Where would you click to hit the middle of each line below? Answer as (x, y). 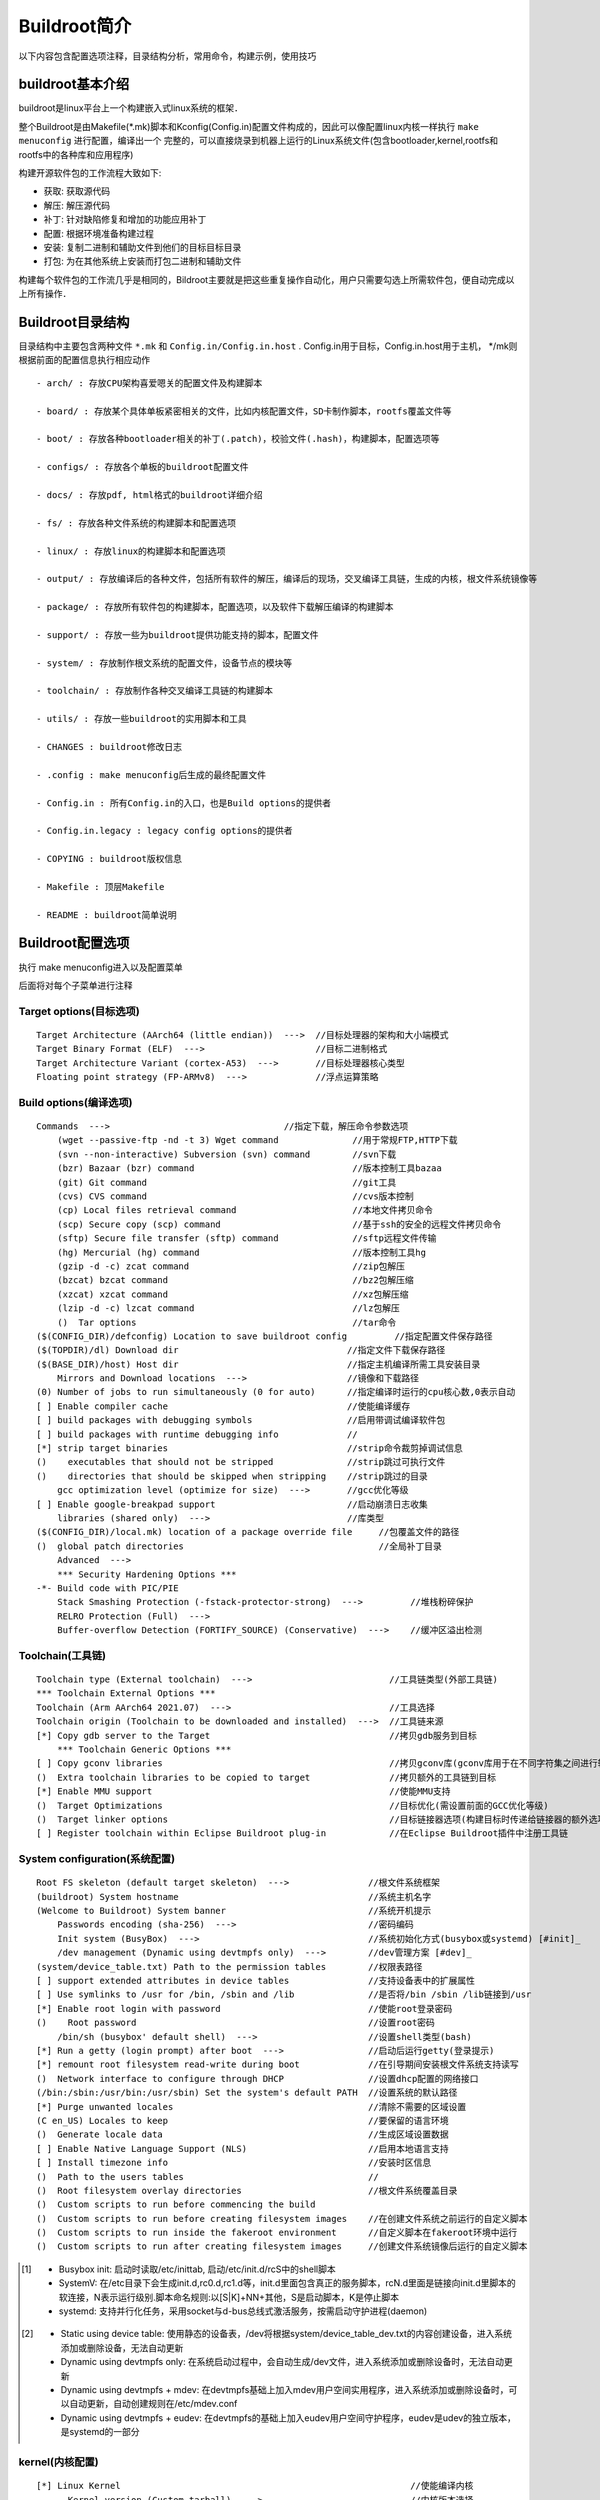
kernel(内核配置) (58, 2462)
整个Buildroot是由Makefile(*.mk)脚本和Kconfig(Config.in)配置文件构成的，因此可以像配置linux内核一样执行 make (248, 126)
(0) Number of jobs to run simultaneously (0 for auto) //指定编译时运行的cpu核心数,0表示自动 (276, 1392)
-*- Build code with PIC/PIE (107, 1588)
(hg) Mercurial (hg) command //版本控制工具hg (241, 1252)
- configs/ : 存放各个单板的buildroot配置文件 (142, 467)
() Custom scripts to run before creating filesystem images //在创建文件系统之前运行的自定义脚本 (282, 2218)
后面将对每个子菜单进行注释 (75, 985)
